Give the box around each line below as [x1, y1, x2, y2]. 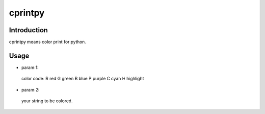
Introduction [9, 26, 48, 34]
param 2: [21, 87, 40, 92]
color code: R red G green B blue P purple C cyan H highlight [21, 76, 144, 82]
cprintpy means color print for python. [9, 39, 86, 45]
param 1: [21, 64, 39, 70]
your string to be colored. [21, 98, 73, 104]
